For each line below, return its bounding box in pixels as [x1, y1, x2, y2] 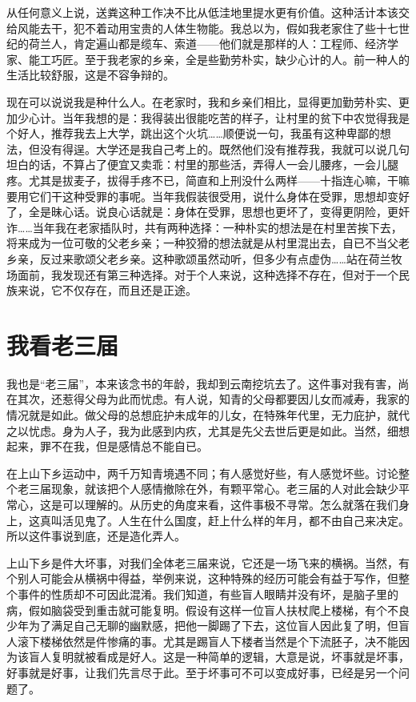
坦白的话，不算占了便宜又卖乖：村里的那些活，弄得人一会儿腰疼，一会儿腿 [6, 156, 398, 173]
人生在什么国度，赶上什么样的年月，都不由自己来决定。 [118, 511, 410, 528]
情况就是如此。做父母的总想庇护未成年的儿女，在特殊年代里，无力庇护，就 [6, 407, 398, 423]
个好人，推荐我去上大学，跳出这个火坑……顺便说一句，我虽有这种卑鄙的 [6, 125, 380, 142]
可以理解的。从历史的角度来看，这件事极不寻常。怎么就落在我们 [62, 495, 398, 512]
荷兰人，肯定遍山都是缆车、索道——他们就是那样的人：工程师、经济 [28, 35, 387, 52]
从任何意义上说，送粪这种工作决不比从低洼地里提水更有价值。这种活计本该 [6, 4, 398, 20]
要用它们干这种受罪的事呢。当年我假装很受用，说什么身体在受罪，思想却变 [6, 187, 398, 204]
